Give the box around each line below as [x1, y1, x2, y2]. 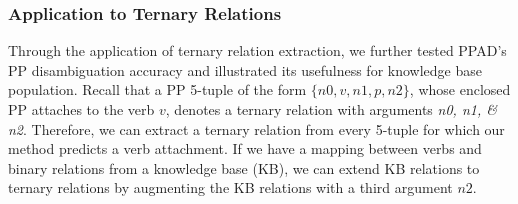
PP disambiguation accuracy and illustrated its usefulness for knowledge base [8, 59, 482, 80]
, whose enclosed [409, 79, 511, 100]
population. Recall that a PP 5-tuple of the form [8, 79, 307, 100]
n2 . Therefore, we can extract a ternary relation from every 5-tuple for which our [8, 118, 505, 139]
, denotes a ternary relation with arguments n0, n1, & [165, 99, 497, 119]
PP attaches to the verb [8, 99, 155, 119]
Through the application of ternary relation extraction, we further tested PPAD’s [8, 40, 507, 61]
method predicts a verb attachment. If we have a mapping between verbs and [8, 138, 482, 159]
